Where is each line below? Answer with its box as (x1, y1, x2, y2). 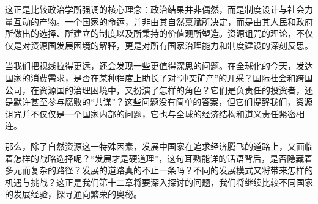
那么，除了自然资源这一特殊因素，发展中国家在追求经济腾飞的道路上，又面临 (5, 139, 313, 152)
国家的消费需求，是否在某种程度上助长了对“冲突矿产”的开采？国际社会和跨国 (5, 71, 313, 84)
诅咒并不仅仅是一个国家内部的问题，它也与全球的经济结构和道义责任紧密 (5, 107, 296, 120)
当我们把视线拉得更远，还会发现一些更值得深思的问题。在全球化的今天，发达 (5, 59, 313, 72)
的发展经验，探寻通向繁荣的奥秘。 (5, 188, 142, 200)
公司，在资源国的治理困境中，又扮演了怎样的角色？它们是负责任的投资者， (5, 83, 305, 96)
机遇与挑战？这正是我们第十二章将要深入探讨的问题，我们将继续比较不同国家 (5, 175, 313, 188)
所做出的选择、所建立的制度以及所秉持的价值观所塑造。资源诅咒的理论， (5, 27, 296, 40)
